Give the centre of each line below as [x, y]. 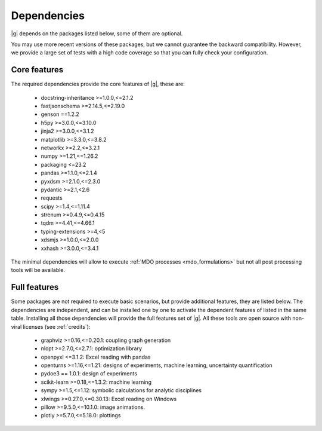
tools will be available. [38, 270]
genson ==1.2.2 [60, 114]
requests [52, 198]
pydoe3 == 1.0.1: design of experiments [89, 374]
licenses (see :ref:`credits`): [57, 326]
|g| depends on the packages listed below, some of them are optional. [97, 33]
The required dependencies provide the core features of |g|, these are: [98, 84]
